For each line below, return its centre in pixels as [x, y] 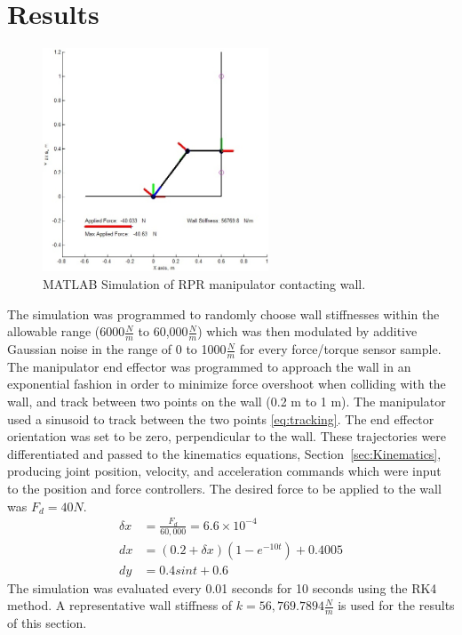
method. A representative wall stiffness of [120, 605]
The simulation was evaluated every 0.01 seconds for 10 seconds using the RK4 [222, 587]
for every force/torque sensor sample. [340, 349]
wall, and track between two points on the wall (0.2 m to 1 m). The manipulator [227, 402]
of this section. [47, 623]
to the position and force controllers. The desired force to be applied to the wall [224, 489]
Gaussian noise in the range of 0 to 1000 [117, 349]
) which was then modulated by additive [307, 331]
